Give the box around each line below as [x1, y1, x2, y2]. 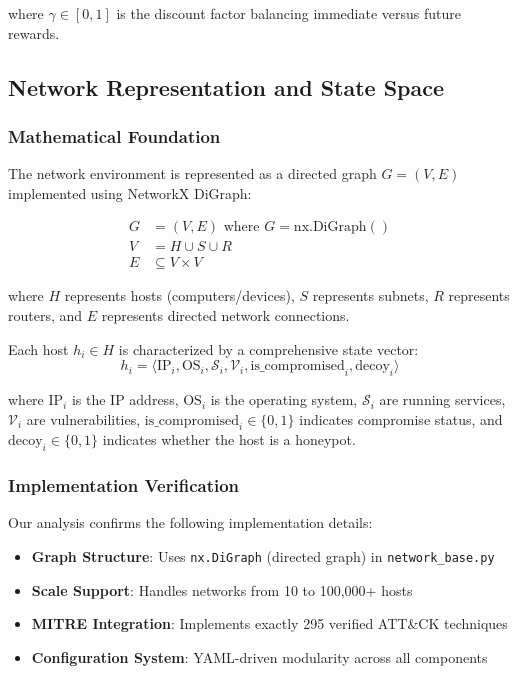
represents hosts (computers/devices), [64, 285, 295, 306]
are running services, [379, 389, 506, 410]
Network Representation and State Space [8, 71, 445, 102]
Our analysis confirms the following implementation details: [8, 512, 373, 533]
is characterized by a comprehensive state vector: [118, 338, 419, 359]
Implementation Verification [8, 473, 240, 498]
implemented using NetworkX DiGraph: [8, 182, 252, 203]
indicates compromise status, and [299, 408, 503, 429]
